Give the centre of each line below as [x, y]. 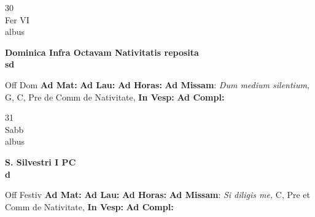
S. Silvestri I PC [41, 162]
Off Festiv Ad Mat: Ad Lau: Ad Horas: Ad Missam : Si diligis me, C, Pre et [158, 195]
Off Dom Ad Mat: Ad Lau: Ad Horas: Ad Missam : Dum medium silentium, [157, 84]
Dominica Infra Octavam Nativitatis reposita [102, 52]
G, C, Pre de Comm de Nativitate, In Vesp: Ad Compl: [115, 97]
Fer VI [17, 19]
